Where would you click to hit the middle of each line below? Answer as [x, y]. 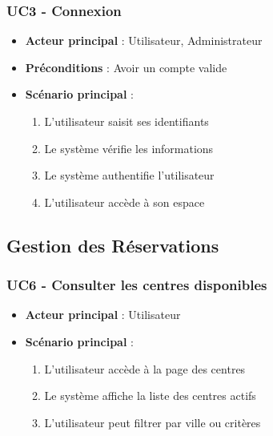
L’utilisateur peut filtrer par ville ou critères [153, 422]
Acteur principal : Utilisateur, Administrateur [144, 40]
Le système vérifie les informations [129, 148]
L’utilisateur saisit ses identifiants [126, 121]
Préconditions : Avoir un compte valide [126, 67]
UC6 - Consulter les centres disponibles [137, 285]
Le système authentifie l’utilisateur [129, 175]
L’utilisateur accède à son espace [124, 202]
